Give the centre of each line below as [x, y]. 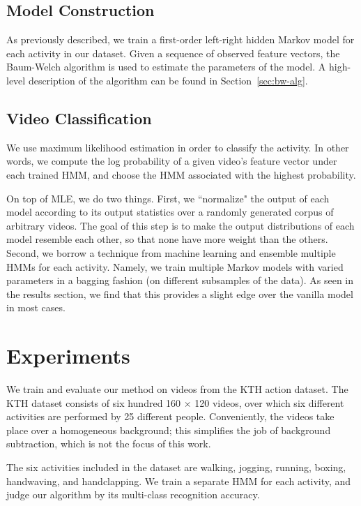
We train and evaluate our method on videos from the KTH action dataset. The [177, 389]
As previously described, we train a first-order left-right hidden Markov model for [180, 39]
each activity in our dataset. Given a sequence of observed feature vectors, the [173, 53]
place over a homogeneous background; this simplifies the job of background [169, 430]
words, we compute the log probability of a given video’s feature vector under [172, 161]
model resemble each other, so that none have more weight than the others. [167, 239]
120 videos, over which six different [269, 402]
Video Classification [79, 118]
